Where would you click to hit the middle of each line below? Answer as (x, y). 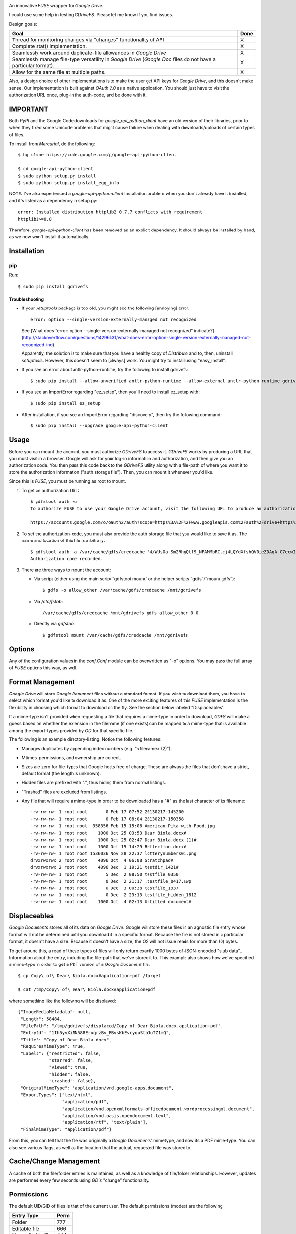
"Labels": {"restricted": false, (61, 1053)
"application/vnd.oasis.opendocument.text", (117, 1116)
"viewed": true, (69, 1067)
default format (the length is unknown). (61, 773)
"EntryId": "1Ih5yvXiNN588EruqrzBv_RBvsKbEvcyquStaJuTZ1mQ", (96, 1033)
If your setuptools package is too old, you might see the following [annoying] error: (106, 308)
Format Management (42, 682)
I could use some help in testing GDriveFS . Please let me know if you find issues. (91, 15)
